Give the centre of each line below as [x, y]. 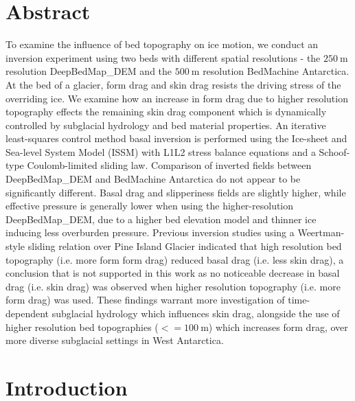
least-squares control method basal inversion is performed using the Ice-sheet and [176, 138]
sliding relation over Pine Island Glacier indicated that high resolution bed [185, 246]
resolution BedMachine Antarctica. [276, 71]
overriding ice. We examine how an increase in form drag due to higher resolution [177, 98]
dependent [27, 313]
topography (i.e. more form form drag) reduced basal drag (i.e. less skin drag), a [175, 259]
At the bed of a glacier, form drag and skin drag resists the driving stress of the [173, 84]
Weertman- [321, 232]
